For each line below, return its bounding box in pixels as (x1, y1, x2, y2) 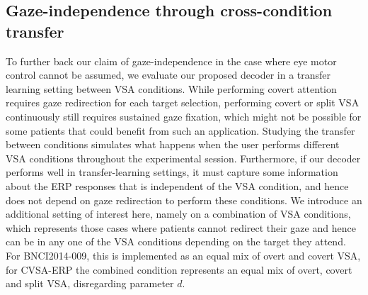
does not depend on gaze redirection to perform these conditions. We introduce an (6, 192, 362, 207)
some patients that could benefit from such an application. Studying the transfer (6, 123, 355, 138)
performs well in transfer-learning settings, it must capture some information (6, 165, 338, 179)
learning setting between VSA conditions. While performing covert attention (6, 81, 337, 96)
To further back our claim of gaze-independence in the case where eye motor (6, 53, 337, 68)
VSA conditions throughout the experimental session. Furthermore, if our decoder (6, 150, 361, 165)
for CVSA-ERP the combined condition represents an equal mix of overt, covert (6, 262, 352, 277)
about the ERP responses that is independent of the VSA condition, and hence (6, 178, 349, 193)
